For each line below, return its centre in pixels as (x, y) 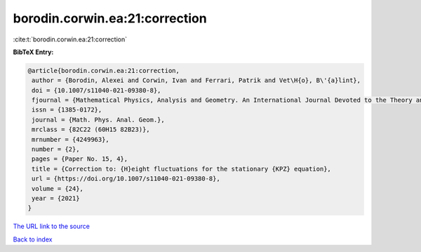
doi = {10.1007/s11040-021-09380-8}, (96, 90)
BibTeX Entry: (33, 52)
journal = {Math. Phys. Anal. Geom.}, (98, 120)
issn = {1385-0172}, (67, 110)
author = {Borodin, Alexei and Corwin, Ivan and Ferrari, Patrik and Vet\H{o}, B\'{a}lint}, (196, 80)
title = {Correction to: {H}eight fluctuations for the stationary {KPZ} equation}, (181, 169)
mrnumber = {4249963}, (71, 139)
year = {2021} (56, 198)
